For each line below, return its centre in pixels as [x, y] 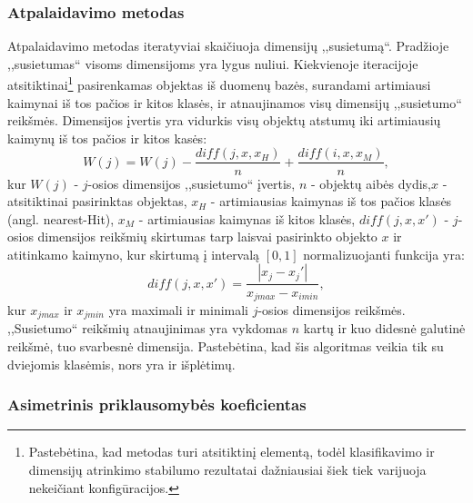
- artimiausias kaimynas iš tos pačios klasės [331, 201]
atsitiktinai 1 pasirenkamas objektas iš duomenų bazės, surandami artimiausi [219, 84]
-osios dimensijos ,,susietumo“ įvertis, [191, 183]
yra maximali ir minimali [179, 309]
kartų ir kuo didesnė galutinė [384, 328]
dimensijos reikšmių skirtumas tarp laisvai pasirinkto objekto [207, 237]
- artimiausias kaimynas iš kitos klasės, [247, 218]
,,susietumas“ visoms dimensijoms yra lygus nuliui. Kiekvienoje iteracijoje [213, 63]
